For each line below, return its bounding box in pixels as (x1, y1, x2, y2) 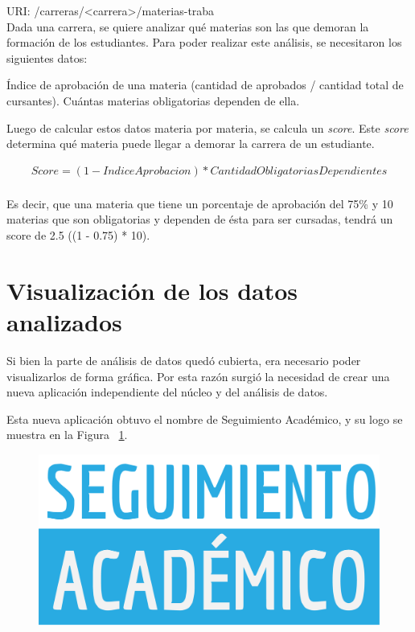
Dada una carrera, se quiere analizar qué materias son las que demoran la (6, 18, 369, 35)
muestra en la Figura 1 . (6, 426, 128, 443)
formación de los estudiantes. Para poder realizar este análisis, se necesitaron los (6, 34, 402, 51)
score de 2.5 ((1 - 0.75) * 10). (6, 227, 150, 243)
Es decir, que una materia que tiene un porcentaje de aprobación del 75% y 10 (6, 195, 393, 211)
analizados (6, 305, 122, 338)
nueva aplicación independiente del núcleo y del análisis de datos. (6, 384, 328, 400)
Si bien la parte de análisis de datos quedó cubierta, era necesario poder (6, 351, 361, 368)
